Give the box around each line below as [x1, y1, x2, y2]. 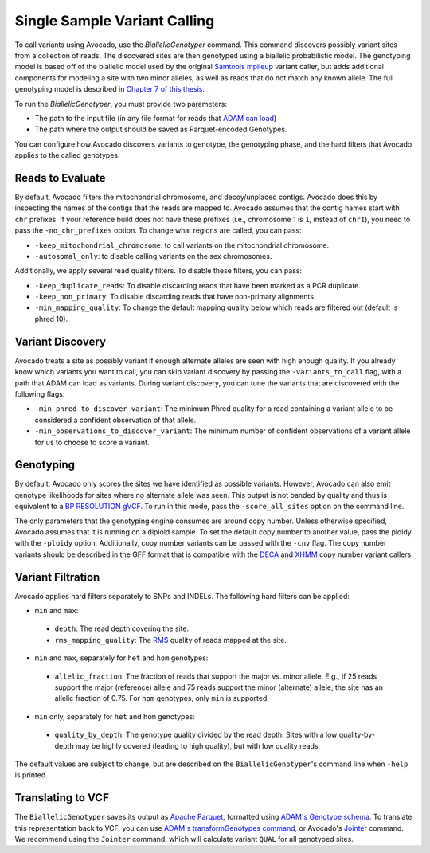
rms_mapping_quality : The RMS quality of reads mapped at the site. [54, 635, 287, 644]
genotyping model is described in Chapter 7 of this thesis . [14, 84, 205, 94]
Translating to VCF [14, 791, 109, 804]
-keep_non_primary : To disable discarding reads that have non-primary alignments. [34, 292, 316, 302]
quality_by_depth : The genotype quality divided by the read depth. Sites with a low [54, 730, 338, 740]
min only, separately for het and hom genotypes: [34, 711, 195, 721]
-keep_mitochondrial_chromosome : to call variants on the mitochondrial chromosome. [34, 240, 330, 250]
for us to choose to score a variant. [34, 437, 150, 447]
